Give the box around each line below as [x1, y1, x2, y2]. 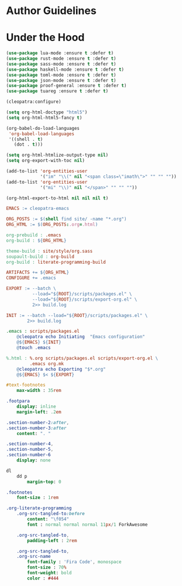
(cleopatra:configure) [6, 99, 61, 105]
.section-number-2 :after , [6, 419, 69, 425]
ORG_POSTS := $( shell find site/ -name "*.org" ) [6, 216, 127, 222]
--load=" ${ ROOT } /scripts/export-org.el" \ [32, 297, 138, 302]
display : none [16, 457, 51, 463]
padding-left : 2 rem [27, 537, 77, 543]
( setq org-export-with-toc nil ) [6, 158, 85, 164]
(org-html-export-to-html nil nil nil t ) [6, 195, 109, 201]
